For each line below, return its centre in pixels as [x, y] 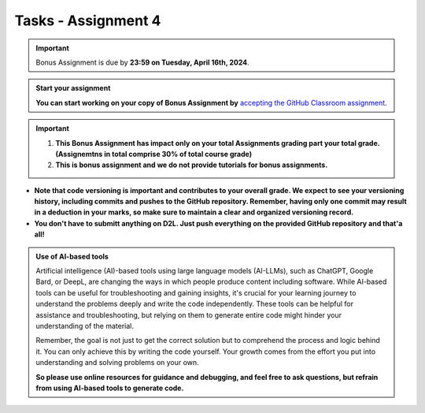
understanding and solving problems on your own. [118, 363]
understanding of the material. [85, 326]
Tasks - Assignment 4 [88, 20]
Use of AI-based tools [72, 256]
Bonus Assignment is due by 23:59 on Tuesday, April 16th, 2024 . [142, 62]
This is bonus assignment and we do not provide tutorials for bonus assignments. [192, 165]
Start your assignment [73, 88]
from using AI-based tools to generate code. [110, 388]
